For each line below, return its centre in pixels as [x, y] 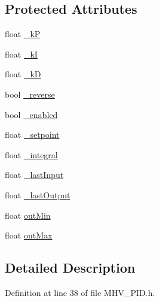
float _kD [23, 74]
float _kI [21, 54]
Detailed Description [70, 268]
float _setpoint [32, 135]
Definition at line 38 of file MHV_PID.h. [80, 292]
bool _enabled [31, 114]
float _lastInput [34, 175]
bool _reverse [30, 94]
